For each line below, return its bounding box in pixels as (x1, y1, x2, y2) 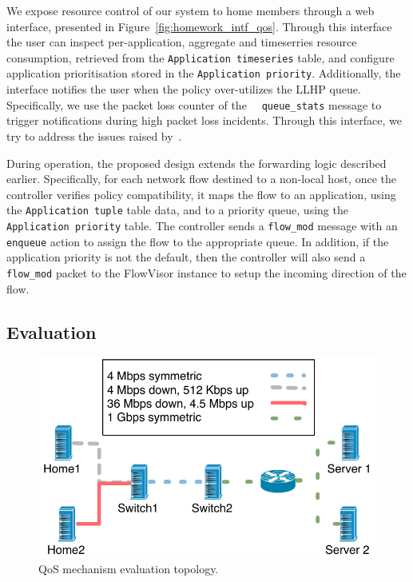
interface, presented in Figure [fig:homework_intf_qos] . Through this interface (6, 18, 392, 34)
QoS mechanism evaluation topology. (38, 560, 219, 577)
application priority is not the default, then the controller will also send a (6, 249, 366, 265)
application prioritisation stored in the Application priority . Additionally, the (6, 65, 401, 82)
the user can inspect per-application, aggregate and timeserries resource (6, 34, 357, 50)
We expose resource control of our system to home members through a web (6, 2, 375, 18)
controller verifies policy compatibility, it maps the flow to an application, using (6, 185, 396, 202)
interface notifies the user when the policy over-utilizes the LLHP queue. (6, 81, 361, 98)
